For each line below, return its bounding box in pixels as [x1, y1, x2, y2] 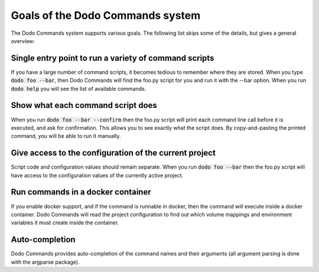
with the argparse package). [11, 258, 80, 266]
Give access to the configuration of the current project [11, 148, 216, 158]
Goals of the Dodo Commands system [11, 9, 201, 22]
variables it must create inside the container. [11, 219, 119, 227]
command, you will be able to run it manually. [11, 133, 121, 140]
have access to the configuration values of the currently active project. [11, 172, 183, 179]
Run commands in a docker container [11, 187, 151, 197]
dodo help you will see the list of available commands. [11, 85, 147, 92]
